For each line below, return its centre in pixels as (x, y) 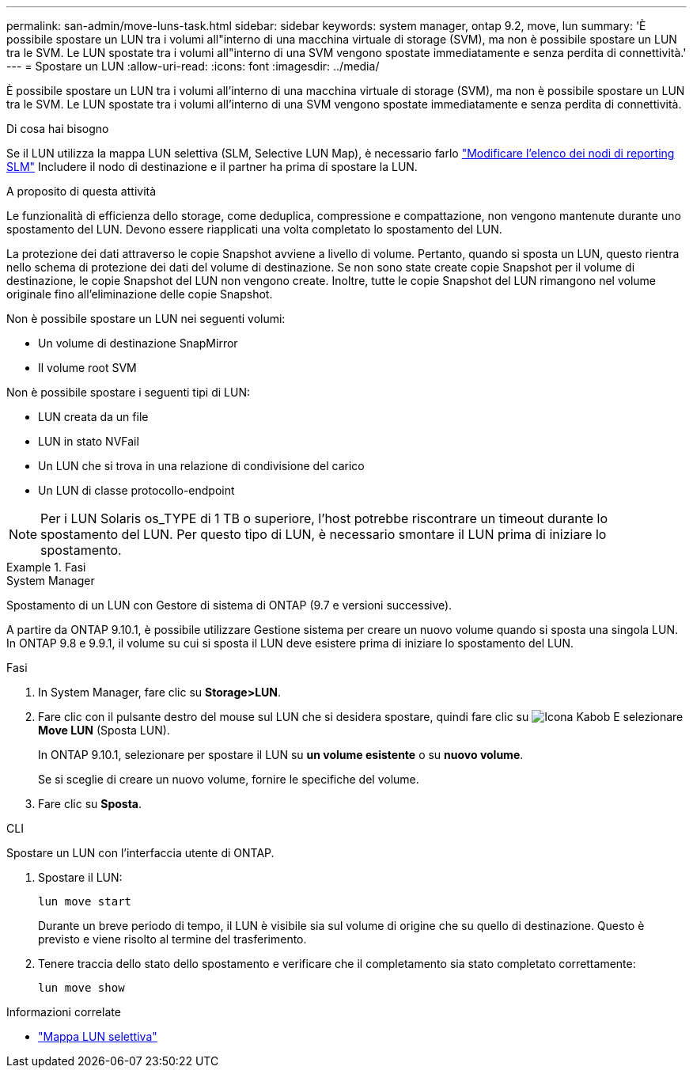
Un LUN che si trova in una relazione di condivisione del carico (201, 466)
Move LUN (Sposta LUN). (104, 730)
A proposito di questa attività (81, 191)
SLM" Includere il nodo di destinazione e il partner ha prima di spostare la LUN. (212, 167)
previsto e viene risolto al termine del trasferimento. (172, 939)
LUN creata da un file (93, 417)
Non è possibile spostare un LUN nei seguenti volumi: (146, 319)
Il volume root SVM (87, 368)
